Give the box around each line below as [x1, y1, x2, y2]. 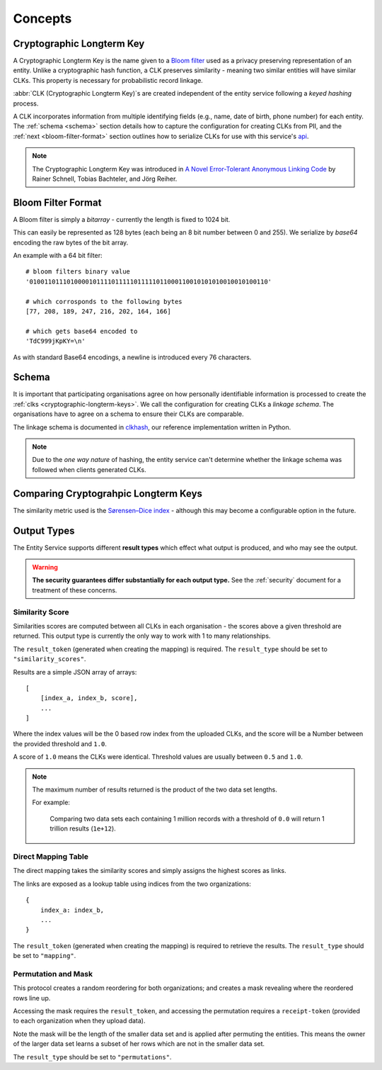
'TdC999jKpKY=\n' [25, 337, 86, 345]
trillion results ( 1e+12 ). [50, 824, 116, 833]
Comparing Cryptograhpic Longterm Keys [13, 488, 203, 500]
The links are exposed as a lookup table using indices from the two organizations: [13, 879, 251, 888]
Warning [32, 563, 58, 572]
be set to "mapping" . [13, 952, 76, 960]
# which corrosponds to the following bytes [25, 298, 183, 305]
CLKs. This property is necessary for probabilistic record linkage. [13, 76, 203, 84]
